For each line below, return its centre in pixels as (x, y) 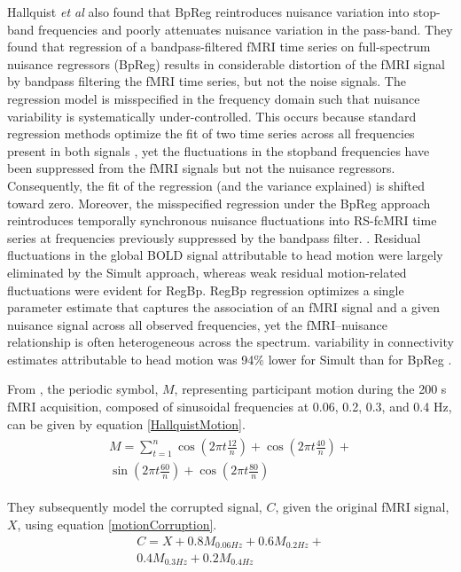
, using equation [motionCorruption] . (117, 524)
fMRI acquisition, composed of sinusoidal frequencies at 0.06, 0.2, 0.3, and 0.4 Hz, (230, 407)
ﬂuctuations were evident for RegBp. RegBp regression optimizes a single (206, 290)
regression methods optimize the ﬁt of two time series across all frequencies (211, 133)
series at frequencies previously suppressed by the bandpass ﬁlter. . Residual (214, 237)
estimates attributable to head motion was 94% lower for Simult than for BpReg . (230, 359)
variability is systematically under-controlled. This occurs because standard (212, 116)
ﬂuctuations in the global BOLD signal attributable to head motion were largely (225, 255)
